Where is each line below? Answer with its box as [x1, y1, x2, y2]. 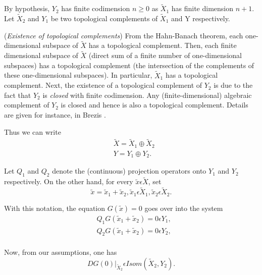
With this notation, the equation [4, 202, 106, 213]
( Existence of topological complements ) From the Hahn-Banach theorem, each [4, 30, 243, 40]
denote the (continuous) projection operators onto [52, 166, 206, 176]
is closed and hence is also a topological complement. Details [61, 99, 248, 110]
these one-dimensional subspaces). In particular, [4, 70, 152, 80]
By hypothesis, [4, 3, 50, 14]
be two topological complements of [50, 13, 158, 24]
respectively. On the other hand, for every [4, 176, 133, 187]
